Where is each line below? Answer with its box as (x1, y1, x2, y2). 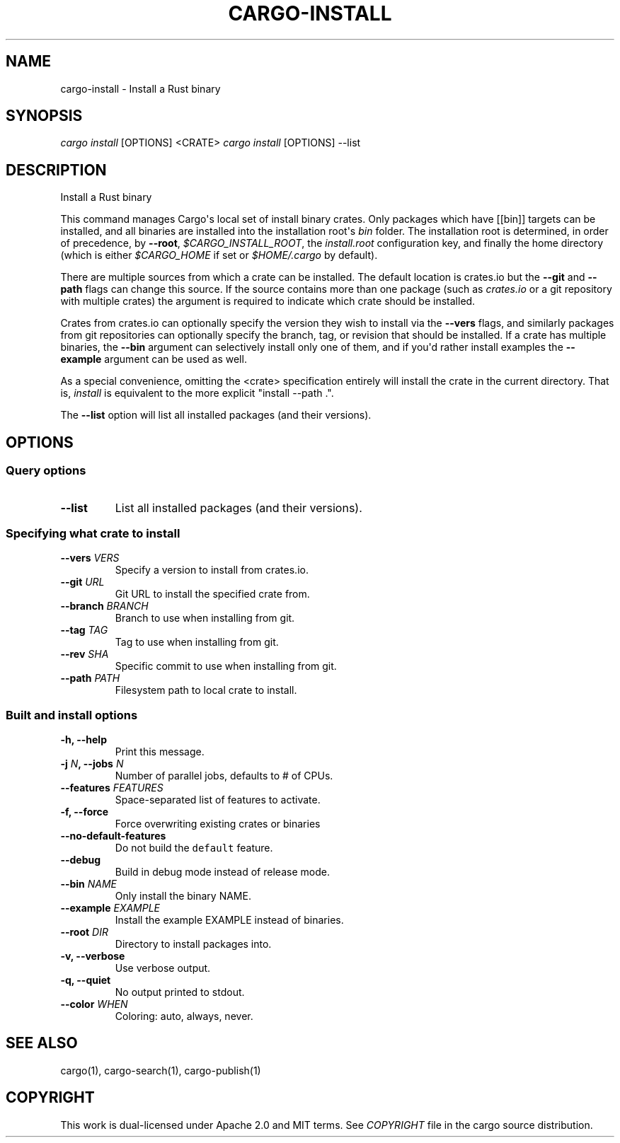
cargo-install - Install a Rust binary (60, 82, 221, 95)
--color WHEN (60, 998, 128, 1010)
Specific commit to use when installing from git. (115, 660, 337, 673)
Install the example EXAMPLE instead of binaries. (115, 914, 344, 926)
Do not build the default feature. (115, 842, 273, 854)
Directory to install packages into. (115, 938, 272, 950)
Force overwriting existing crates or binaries (115, 818, 321, 830)
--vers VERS (60, 552, 120, 564)
